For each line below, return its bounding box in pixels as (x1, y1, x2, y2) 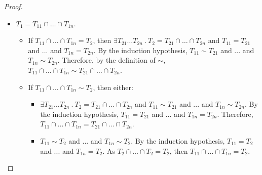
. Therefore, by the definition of (57, 55, 156, 65)
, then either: (93, 81, 133, 92)
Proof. (4, 1, 23, 11)
